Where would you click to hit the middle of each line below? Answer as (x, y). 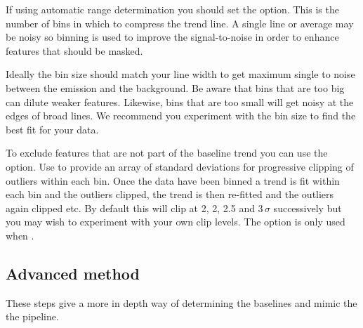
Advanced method (73, 273)
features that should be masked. (74, 50)
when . (20, 235)
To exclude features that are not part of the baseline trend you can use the (167, 153)
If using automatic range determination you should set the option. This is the (172, 9)
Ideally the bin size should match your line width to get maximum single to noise (180, 74)
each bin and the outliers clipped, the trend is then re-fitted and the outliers (170, 194)
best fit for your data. (52, 129)
